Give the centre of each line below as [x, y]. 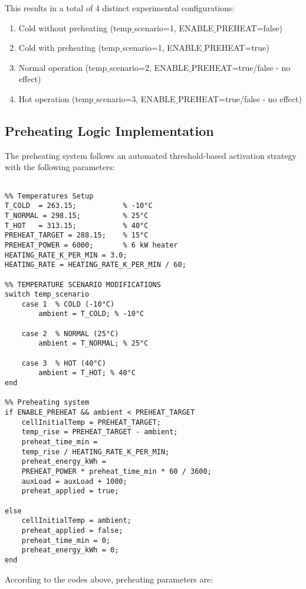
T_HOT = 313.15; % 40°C [77, 225]
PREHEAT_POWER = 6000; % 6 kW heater [91, 245]
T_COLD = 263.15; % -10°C [79, 206]
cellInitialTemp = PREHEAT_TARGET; [91, 422]
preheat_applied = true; [70, 491]
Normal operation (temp [63, 67]
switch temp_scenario [47, 294]
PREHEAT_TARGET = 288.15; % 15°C [77, 235]
